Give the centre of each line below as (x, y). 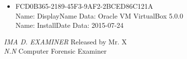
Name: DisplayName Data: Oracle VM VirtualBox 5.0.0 (99, 15)
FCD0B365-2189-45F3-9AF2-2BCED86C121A (84, 6)
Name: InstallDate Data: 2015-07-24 (70, 25)
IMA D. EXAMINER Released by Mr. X (65, 41)
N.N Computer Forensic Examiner (55, 51)
